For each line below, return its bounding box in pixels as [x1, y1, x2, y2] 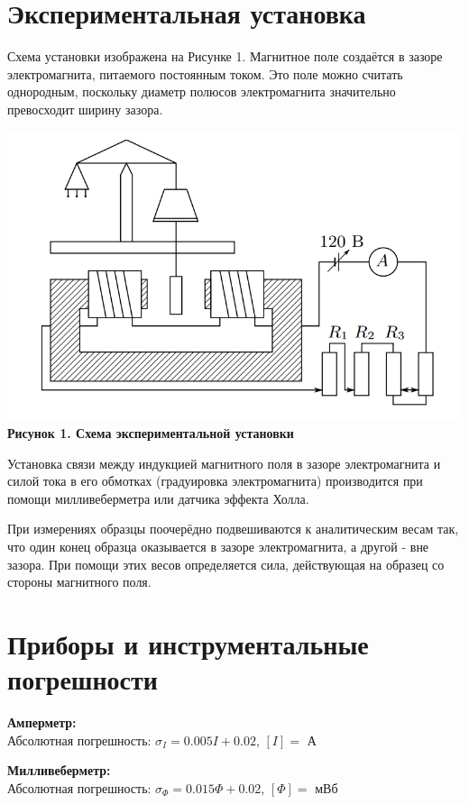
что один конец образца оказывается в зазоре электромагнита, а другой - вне [7, 536, 429, 555]
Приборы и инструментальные [7, 625, 369, 662]
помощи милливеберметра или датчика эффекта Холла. [7, 489, 309, 507]
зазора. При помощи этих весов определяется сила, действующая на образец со [7, 554, 445, 573]
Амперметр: [7, 713, 77, 732]
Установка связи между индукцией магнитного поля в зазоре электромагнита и [7, 453, 441, 472]
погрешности [7, 661, 158, 698]
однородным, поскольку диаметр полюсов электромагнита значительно [7, 82, 396, 101]
